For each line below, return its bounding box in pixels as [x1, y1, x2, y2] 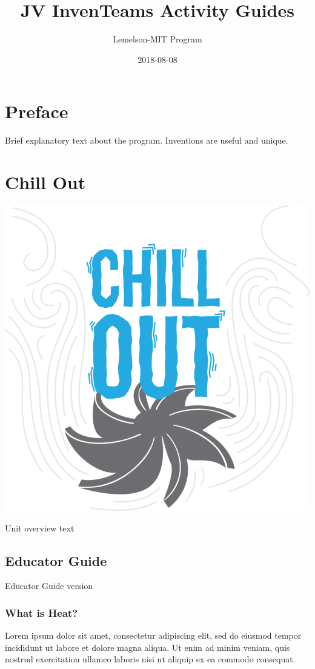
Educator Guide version [5, 579, 93, 592]
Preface [5, 99, 68, 124]
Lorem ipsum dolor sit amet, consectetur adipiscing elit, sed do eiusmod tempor [5, 629, 302, 642]
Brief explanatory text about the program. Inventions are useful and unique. [5, 134, 288, 147]
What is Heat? [5, 605, 78, 620]
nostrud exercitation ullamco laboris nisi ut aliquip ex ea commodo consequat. [5, 653, 296, 665]
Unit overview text [5, 521, 75, 534]
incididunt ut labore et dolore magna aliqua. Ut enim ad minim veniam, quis [5, 641, 290, 653]
